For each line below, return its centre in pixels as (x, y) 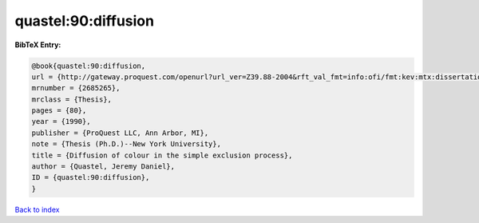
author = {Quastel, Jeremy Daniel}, (103, 167)
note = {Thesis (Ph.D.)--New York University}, (126, 144)
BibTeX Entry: (38, 45)
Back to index (37, 209)
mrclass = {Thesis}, (71, 99)
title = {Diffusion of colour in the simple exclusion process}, (162, 155)
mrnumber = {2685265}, (76, 88)
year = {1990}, (61, 121)
